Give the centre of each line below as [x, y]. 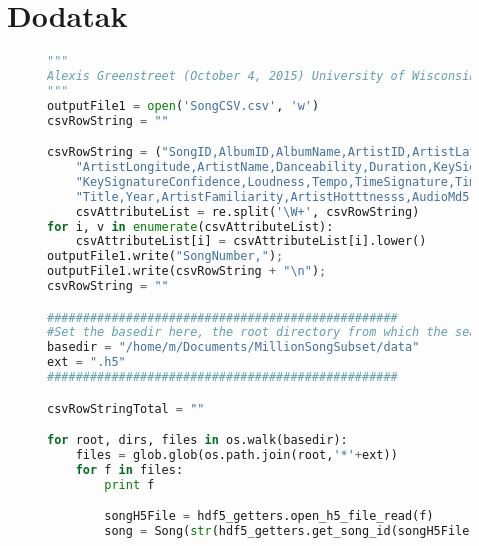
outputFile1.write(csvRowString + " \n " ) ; [187, 271]
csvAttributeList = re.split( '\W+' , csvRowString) [247, 211]
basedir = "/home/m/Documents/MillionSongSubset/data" [233, 347]
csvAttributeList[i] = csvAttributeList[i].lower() [251, 241]
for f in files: [129, 469]
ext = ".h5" [86, 362]
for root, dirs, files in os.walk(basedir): [197, 440]
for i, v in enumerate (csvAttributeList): [190, 226]
